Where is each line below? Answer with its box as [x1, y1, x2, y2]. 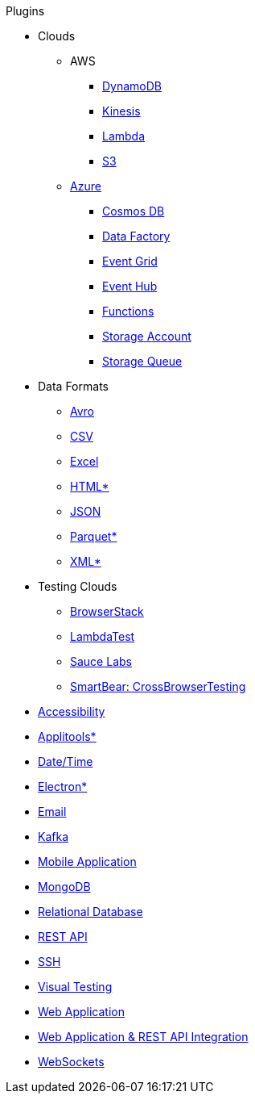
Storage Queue [102, 354, 183, 368]
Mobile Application [38, 855, 137, 868]
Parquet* [70, 529, 117, 543]
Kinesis [102, 104, 141, 118]
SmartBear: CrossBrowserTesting [70, 680, 246, 693]
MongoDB [38, 880, 91, 893]
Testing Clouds [38, 579, 117, 593]
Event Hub [102, 279, 158, 293]
